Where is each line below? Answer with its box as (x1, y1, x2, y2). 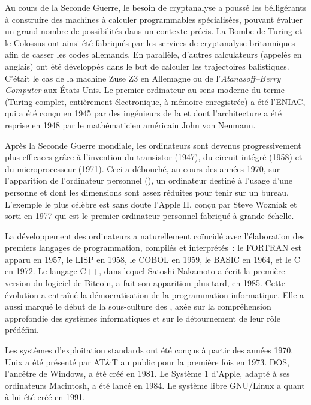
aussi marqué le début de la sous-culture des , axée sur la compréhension (5, 300, 271, 313)
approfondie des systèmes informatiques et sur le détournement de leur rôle (5, 311, 280, 324)
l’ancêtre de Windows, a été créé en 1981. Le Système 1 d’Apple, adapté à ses (5, 367, 290, 380)
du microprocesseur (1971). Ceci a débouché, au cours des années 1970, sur (5, 162, 280, 175)
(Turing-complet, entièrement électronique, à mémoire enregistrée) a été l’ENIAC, (5, 95, 306, 107)
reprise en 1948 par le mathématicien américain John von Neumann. (5, 118, 256, 131)
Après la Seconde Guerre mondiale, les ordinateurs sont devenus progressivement (5, 139, 301, 151)
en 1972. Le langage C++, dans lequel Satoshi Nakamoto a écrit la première (5, 265, 285, 277)
